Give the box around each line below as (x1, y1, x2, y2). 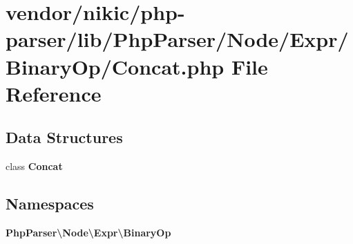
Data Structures (6, 126, 123, 148)
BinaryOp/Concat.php (6, 52, 225, 80)
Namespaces (6, 193, 94, 214)
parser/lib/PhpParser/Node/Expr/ (6, 25, 349, 53)
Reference (6, 79, 102, 107)
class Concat (6, 159, 63, 173)
